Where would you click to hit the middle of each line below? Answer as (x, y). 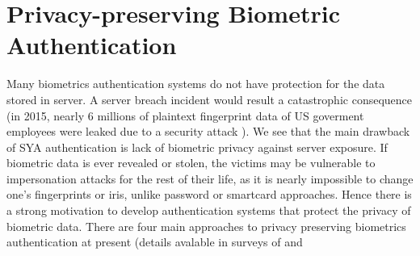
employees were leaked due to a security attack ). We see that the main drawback (208, 131)
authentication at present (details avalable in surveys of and (155, 242)
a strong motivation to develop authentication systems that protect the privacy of (209, 210)
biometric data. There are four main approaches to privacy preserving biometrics (206, 226)
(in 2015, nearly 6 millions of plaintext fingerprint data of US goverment (185, 115)
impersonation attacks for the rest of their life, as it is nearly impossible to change (210, 178)
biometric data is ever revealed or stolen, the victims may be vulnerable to (191, 163)
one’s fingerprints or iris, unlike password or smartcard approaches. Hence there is (209, 194)
